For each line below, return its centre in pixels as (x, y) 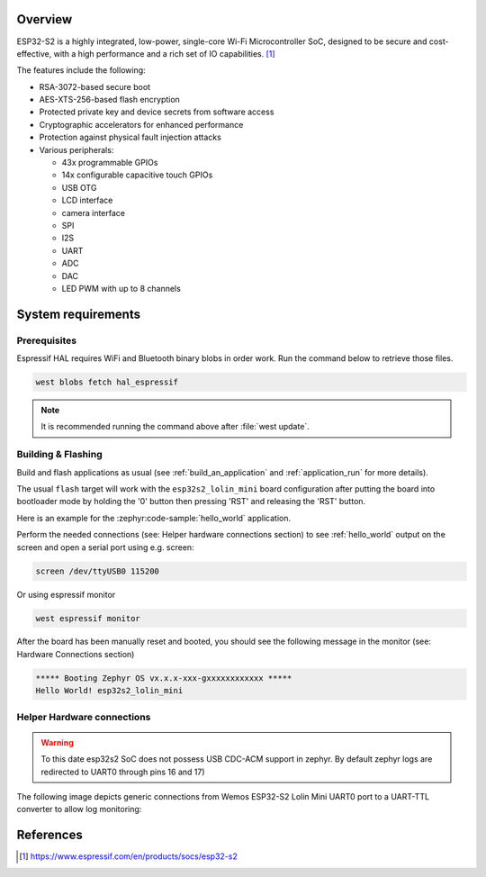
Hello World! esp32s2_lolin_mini (109, 691)
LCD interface (87, 200)
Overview (45, 19)
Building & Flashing (59, 455)
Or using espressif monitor (66, 594)
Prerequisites (46, 340)
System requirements (79, 314)
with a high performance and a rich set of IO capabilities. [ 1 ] (164, 53)
